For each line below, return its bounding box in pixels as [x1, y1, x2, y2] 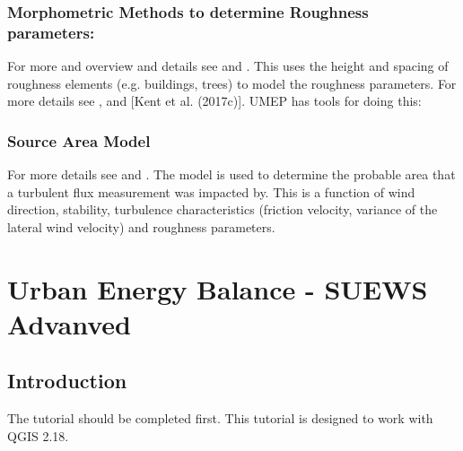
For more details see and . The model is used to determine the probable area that [7, 165, 456, 184]
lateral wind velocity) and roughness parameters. [7, 217, 275, 236]
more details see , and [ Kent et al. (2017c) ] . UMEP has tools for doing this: [7, 91, 422, 110]
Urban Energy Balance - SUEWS [7, 270, 428, 307]
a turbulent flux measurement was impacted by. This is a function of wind [7, 182, 415, 201]
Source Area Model [7, 129, 151, 152]
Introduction [7, 367, 127, 395]
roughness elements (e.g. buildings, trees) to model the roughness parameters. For [7, 74, 457, 92]
